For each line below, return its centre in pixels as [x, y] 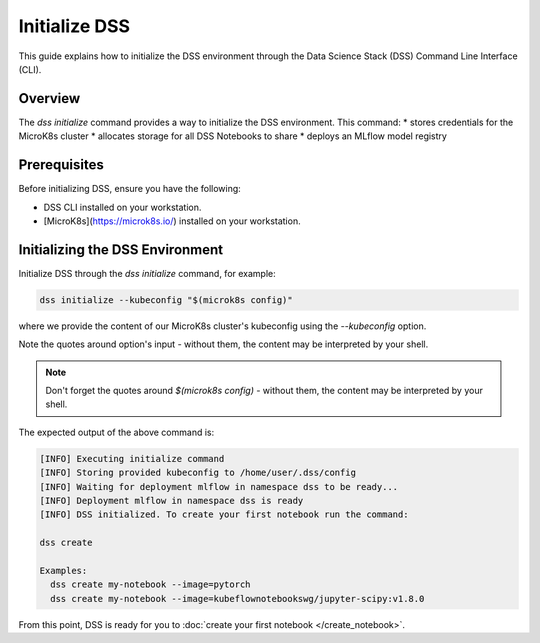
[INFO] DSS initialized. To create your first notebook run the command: [224, 514]
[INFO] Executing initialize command [132, 458]
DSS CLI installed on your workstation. [122, 207]
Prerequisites [61, 165]
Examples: [63, 570]
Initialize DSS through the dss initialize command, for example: [147, 273]
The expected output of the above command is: [116, 432]
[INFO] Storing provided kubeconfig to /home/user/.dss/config [198, 473]
